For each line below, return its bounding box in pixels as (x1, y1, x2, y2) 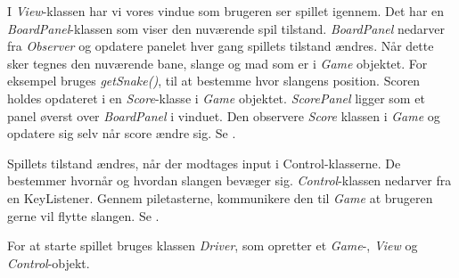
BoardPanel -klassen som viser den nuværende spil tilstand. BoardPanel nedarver (7, 19, 445, 37)
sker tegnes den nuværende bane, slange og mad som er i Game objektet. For (7, 53, 428, 72)
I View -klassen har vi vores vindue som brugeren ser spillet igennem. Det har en (7, 2, 445, 20)
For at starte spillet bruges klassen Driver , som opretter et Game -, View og (7, 236, 418, 255)
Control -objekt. (7, 253, 90, 272)
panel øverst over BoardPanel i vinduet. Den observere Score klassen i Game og (7, 106, 440, 125)
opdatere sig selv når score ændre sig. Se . (7, 124, 236, 143)
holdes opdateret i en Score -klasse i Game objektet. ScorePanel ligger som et (7, 88, 425, 107)
